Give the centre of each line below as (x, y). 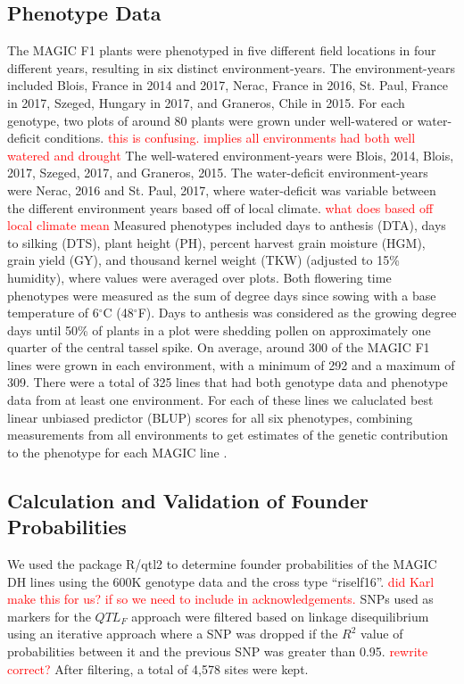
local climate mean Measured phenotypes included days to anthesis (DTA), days (227, 225)
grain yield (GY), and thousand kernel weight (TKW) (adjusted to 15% (203, 260)
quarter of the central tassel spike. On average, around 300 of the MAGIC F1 (219, 347)
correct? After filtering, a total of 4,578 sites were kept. (158, 668)
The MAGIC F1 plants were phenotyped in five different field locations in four (222, 50)
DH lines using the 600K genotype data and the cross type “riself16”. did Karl (221, 581)
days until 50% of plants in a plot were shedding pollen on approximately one (219, 330)
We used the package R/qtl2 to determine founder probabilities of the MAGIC (222, 564)
